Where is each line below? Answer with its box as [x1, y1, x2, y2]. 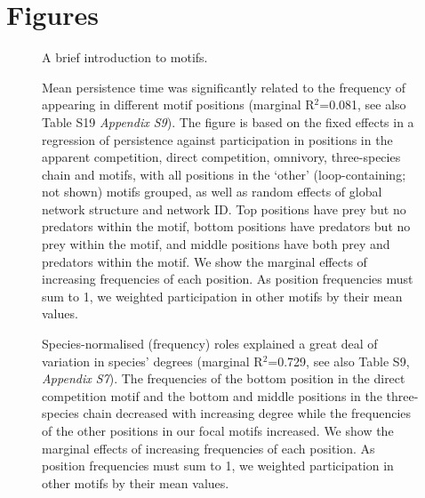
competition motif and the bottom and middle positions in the [42, 386, 382, 405]
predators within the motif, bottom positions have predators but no [42, 217, 411, 236]
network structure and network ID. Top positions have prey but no [42, 199, 406, 218]
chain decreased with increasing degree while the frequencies [83, 404, 412, 422]
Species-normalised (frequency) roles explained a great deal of [42, 334, 378, 353]
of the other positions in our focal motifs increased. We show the [42, 422, 394, 439]
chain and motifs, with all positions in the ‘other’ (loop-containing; [42, 165, 406, 183]
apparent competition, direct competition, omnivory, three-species [42, 148, 401, 166]
